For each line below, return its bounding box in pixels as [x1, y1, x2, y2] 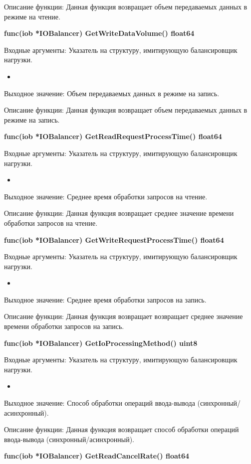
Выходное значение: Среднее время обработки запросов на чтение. [4, 191, 208, 201]
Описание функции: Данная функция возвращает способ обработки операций [4, 424, 239, 435]
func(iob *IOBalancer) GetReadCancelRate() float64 [4, 451, 190, 461]
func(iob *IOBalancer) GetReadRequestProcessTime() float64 [4, 131, 222, 142]
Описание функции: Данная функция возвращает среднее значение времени [4, 208, 234, 218]
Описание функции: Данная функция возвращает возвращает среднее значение [4, 311, 243, 321]
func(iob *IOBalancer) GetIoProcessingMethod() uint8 [4, 337, 198, 348]
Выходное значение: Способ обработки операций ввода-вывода [4, 398, 195, 408]
